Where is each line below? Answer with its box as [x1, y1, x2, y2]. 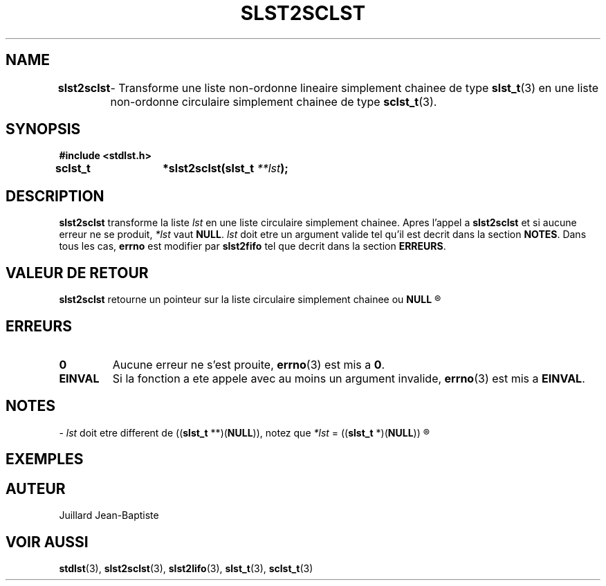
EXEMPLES [6, 450, 84, 468]
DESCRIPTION [6, 187, 104, 205]
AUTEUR [6, 479, 66, 497]
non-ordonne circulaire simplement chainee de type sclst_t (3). [110, 94, 437, 109]
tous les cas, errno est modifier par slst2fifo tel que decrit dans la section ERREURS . [59, 240, 446, 253]
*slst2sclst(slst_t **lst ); [162, 161, 288, 176]
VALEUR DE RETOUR [6, 264, 149, 282]
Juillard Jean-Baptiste [59, 509, 159, 522]
